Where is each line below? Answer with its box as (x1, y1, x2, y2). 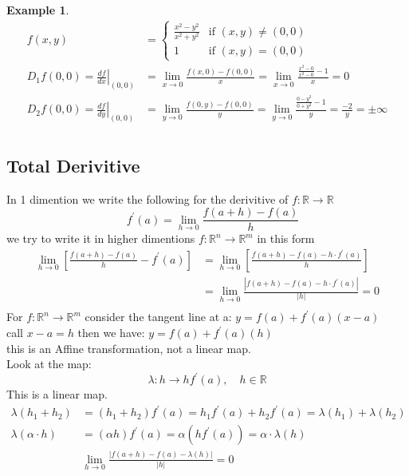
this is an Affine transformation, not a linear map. (6, 339, 251, 356)
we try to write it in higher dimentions (6, 230, 195, 247)
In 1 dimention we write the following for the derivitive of (6, 190, 289, 207)
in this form (257, 230, 315, 247)
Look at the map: (6, 355, 92, 372)
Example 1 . (6, 2, 69, 18)
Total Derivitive (6, 153, 140, 177)
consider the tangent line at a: (85, 308, 232, 325)
